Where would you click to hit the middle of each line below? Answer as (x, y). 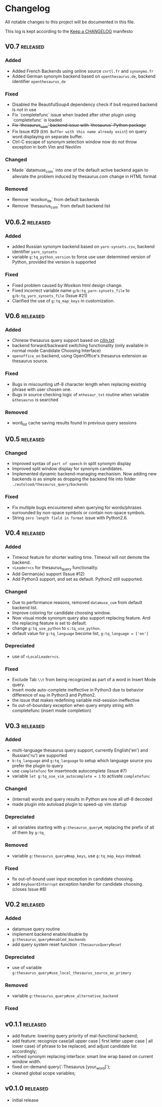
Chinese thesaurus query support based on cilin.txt (63, 340)
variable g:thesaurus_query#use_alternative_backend (65, 996)
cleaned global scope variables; (44, 1073)
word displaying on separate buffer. (47, 136)
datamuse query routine (36, 929)
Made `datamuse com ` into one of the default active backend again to (80, 170)
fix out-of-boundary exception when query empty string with (73, 705)
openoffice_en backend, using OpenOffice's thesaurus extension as (80, 356)
